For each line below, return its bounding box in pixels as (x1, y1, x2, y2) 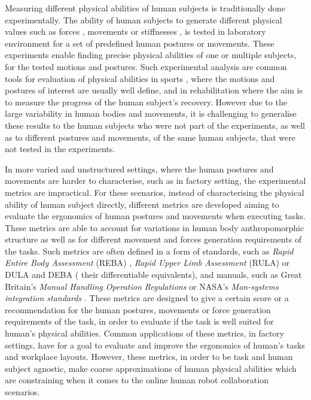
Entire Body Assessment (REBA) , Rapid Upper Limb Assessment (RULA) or (5, 256, 290, 269)
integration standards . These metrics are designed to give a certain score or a (5, 292, 289, 304)
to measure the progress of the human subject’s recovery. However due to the (5, 95, 287, 108)
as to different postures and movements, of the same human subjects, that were (5, 131, 295, 143)
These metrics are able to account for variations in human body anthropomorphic (5, 221, 304, 234)
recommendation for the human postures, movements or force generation (5, 303, 271, 316)
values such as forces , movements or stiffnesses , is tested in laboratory (5, 25, 266, 38)
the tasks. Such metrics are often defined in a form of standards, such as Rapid (5, 244, 294, 257)
